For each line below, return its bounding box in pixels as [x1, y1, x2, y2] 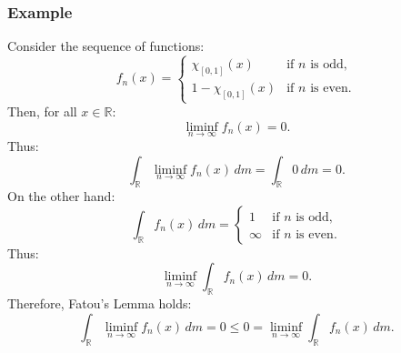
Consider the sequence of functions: [7, 36, 205, 55]
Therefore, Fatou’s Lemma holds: [7, 294, 192, 313]
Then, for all [7, 102, 77, 121]
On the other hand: [7, 187, 115, 206]
